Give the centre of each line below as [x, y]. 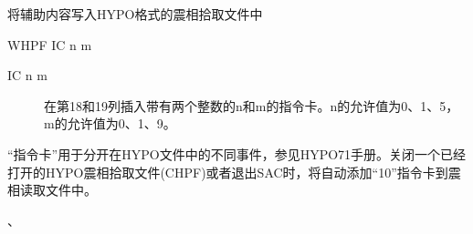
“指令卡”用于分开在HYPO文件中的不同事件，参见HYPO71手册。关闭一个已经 [237, 153]
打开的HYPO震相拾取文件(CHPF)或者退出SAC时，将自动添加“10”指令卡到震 [234, 172]
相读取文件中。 [52, 190]
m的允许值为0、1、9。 [110, 123]
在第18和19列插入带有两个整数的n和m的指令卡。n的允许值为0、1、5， [252, 105]
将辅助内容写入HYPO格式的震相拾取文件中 [135, 14]
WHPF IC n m [50, 44]
